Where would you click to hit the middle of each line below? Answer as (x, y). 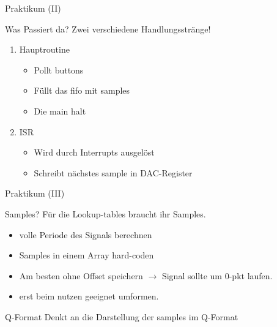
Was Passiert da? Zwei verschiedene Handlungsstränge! (108, 28)
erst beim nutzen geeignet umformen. (89, 296)
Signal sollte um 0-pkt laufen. (217, 275)
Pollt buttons (59, 70)
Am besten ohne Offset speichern (81, 275)
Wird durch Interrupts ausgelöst (94, 152)
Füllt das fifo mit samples (82, 90)
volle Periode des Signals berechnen (86, 234)
